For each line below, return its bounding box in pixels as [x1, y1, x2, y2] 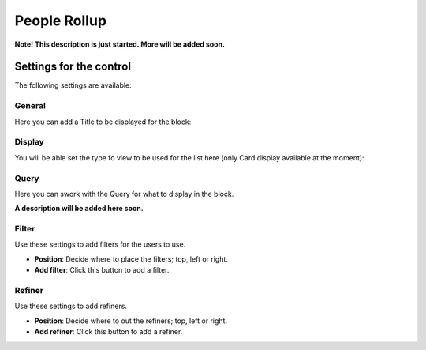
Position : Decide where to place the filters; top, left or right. [34, 254, 229, 264]
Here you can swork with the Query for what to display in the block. [14, 189, 234, 198]
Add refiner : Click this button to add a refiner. [34, 327, 183, 337]
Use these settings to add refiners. [14, 301, 128, 311]
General [14, 100, 47, 111]
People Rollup [14, 12, 106, 29]
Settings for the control [14, 60, 132, 73]
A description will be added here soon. [14, 204, 144, 213]
